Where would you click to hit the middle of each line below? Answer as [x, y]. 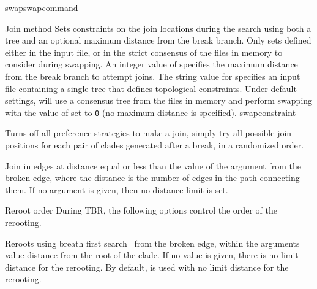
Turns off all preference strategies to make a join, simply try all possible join [148, 133]
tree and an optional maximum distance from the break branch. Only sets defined [158, 40]
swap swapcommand [42, 7]
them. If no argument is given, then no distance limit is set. [117, 189]
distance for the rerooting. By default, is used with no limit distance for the [147, 267]
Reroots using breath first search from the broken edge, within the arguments [152, 243]
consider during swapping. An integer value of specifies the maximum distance [151, 64]
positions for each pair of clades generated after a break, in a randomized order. [155, 145]
